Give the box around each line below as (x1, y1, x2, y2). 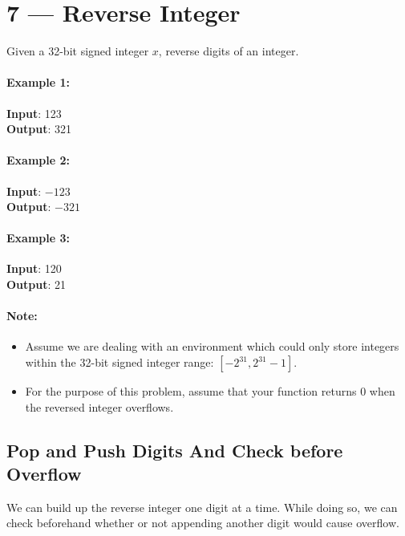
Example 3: (6, 229, 70, 246)
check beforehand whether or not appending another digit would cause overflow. (6, 514, 399, 531)
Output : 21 (6, 276, 67, 293)
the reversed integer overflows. (25, 398, 174, 415)
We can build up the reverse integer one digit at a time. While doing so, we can (6, 498, 398, 515)
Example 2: (6, 152, 70, 169)
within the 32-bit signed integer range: (25, 354, 214, 371)
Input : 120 (6, 260, 62, 277)
